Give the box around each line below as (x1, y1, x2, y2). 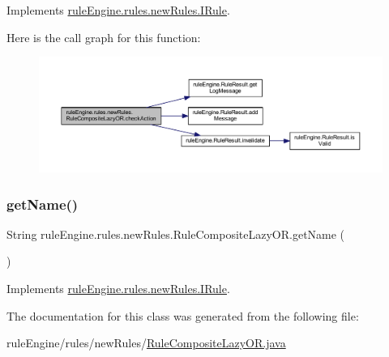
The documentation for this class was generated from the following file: (6, 307, 359, 324)
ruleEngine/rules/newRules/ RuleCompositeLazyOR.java (6, 334, 286, 351)
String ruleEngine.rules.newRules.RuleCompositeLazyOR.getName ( (6, 225, 345, 242)
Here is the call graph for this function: (6, 28, 201, 45)
